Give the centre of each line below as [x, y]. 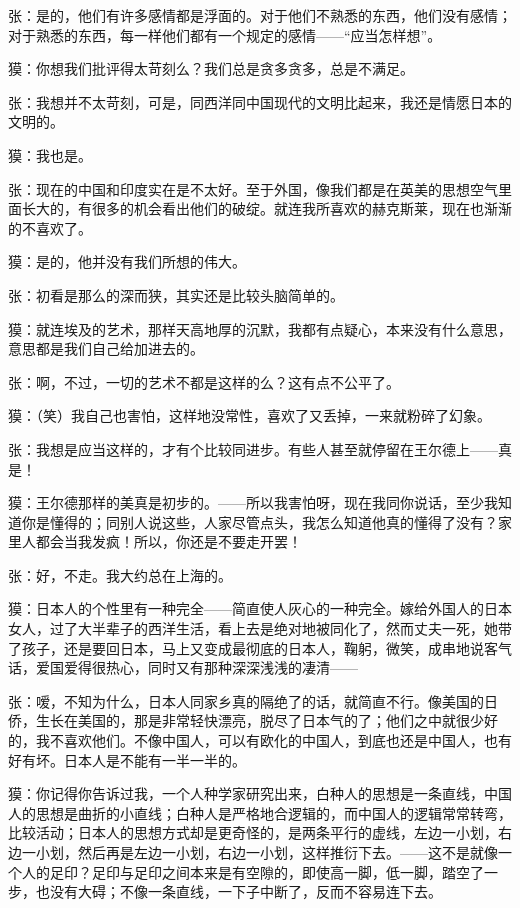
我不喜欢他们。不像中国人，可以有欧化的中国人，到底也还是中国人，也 [266, 740]
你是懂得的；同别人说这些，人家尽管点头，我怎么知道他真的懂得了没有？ [259, 521]
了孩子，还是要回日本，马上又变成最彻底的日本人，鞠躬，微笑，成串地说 [246, 647]
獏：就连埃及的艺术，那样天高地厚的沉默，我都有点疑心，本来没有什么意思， [260, 328]
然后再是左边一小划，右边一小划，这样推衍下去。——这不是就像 [287, 852]
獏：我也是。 [50, 154]
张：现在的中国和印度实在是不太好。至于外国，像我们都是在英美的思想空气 [253, 188]
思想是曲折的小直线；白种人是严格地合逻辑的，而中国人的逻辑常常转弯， [273, 812]
